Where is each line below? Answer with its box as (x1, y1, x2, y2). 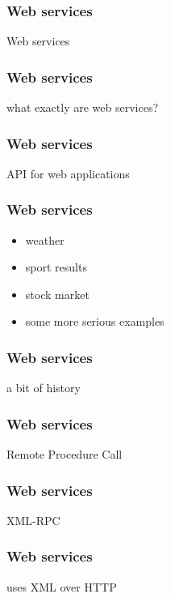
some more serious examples (25, 313, 165, 330)
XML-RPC (6, 511, 60, 528)
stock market (25, 285, 90, 302)
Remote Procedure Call (6, 446, 123, 463)
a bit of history (6, 379, 81, 396)
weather (25, 231, 65, 248)
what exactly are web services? (6, 99, 159, 116)
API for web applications (6, 164, 130, 182)
